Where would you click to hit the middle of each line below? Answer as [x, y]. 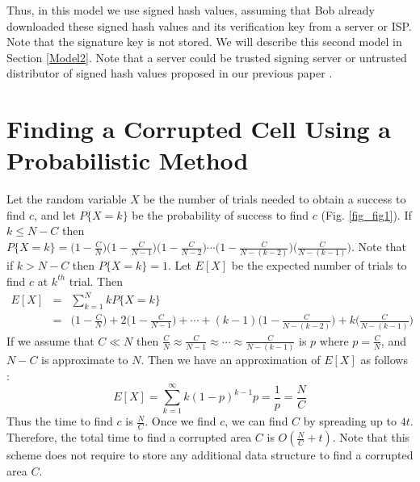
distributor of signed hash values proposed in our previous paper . [170, 73]
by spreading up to [350, 421]
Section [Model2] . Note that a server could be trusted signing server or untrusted [207, 57]
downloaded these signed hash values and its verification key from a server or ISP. [209, 25]
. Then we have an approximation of [231, 360]
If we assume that [50, 340]
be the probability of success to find [220, 214]
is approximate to [85, 360]
